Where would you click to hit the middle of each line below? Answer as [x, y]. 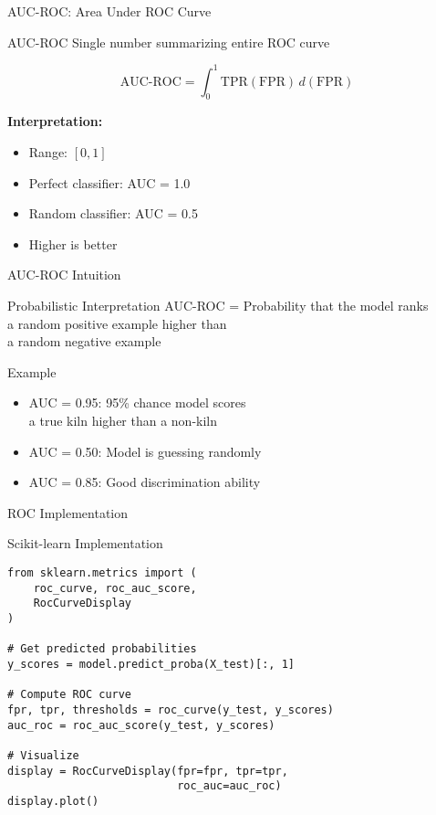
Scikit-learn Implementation [85, 543]
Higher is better [73, 243]
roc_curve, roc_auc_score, [115, 588]
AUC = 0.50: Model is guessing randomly [145, 451]
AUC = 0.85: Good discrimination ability [145, 482]
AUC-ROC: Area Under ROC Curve [109, 11]
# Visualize [43, 755]
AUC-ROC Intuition [64, 275]
